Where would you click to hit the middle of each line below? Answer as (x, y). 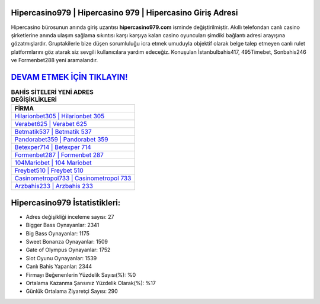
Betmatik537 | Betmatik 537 (53, 132)
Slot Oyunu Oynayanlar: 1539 (61, 258)
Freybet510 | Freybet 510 (49, 170)
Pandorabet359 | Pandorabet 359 (61, 140)
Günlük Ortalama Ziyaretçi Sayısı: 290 (72, 291)
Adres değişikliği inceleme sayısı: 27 (70, 216)
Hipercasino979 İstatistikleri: (66, 203)
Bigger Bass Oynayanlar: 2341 (63, 225)
